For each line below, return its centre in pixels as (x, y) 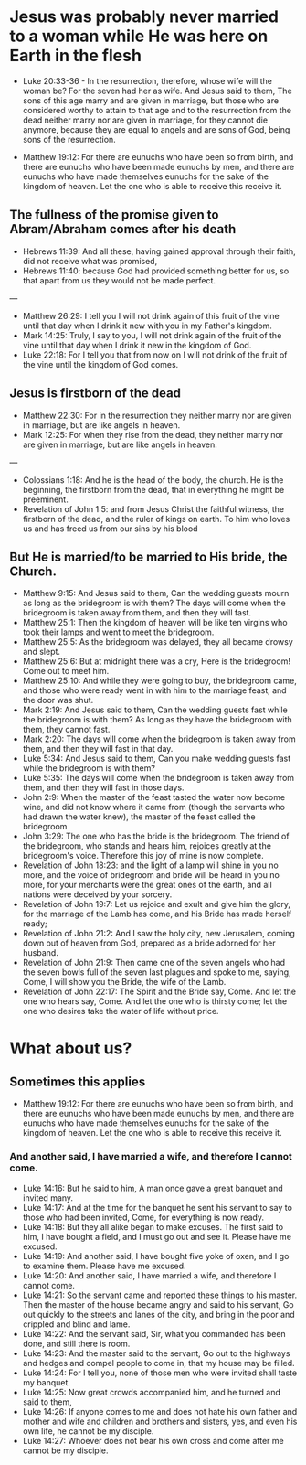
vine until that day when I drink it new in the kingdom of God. (137, 345)
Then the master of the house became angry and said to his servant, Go (158, 1304)
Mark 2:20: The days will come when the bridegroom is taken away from (159, 739)
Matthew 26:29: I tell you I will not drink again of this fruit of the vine (151, 315)
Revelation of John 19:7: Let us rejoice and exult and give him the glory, (156, 904)
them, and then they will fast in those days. (103, 787)
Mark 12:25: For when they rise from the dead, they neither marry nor (153, 434)
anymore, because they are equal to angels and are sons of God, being (156, 129)
